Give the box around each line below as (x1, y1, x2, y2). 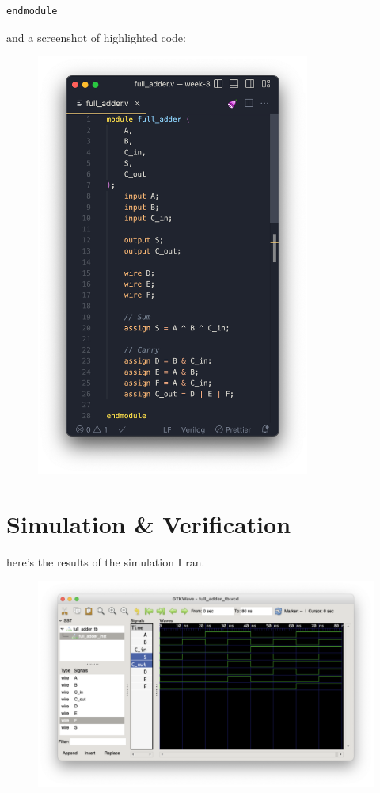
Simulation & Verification (6, 507, 291, 539)
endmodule (6, 6, 58, 17)
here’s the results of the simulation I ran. (6, 553, 205, 570)
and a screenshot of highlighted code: (6, 29, 186, 45)
